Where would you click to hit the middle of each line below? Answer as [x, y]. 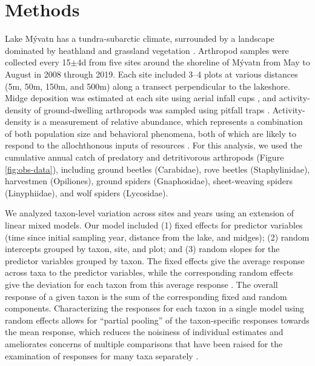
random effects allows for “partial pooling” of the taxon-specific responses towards [157, 320]
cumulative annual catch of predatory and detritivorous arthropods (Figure [144, 157]
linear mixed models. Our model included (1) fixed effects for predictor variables [154, 225]
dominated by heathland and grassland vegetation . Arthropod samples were [147, 50]
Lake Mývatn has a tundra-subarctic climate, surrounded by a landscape [140, 38]
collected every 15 [38, 62]
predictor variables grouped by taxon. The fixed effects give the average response [155, 260]
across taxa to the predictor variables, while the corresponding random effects [149, 272]
